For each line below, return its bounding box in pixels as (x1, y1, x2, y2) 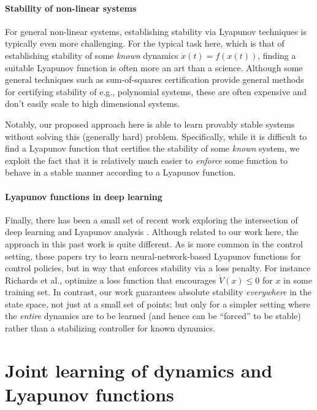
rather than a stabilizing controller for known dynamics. (5, 322, 215, 335)
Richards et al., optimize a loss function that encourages (5, 273, 216, 286)
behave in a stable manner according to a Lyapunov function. (5, 166, 236, 179)
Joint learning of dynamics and (5, 357, 273, 382)
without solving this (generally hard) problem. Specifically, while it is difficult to (5, 130, 307, 142)
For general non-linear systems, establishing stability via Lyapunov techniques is (5, 25, 307, 37)
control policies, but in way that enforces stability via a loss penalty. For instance (5, 261, 311, 274)
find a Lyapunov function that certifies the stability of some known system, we (5, 142, 300, 155)
